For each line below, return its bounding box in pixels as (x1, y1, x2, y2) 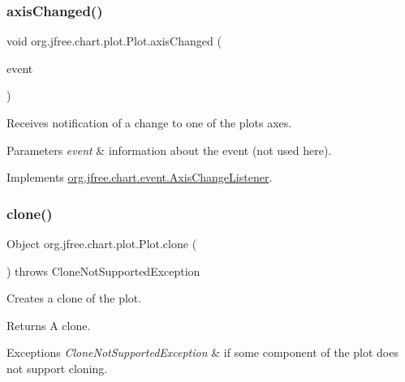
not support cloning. (6, 359, 108, 376)
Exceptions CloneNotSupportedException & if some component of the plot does (6, 344, 399, 361)
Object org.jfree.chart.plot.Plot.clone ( (6, 235, 197, 251)
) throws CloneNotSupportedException (6, 262, 200, 279)
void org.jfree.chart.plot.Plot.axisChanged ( (6, 32, 222, 49)
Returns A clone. (6, 316, 91, 333)
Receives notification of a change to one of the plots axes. (6, 114, 292, 131)
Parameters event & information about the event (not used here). (6, 141, 332, 158)
